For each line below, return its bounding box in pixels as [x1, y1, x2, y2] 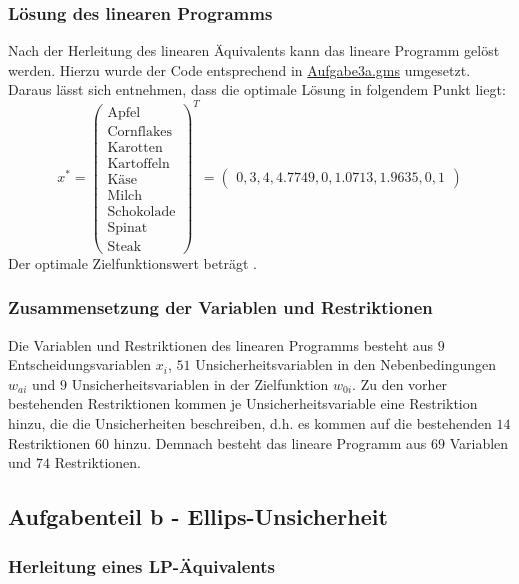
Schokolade [107, 204, 176, 219]
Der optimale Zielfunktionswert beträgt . [8, 252, 257, 273]
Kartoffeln [107, 156, 170, 171]
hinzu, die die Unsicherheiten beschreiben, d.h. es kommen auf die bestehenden [8, 413, 492, 434]
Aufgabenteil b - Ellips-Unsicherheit [8, 501, 388, 532]
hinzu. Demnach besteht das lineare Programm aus [113, 432, 427, 453]
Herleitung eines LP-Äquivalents [8, 553, 275, 578]
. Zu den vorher [352, 373, 448, 394]
